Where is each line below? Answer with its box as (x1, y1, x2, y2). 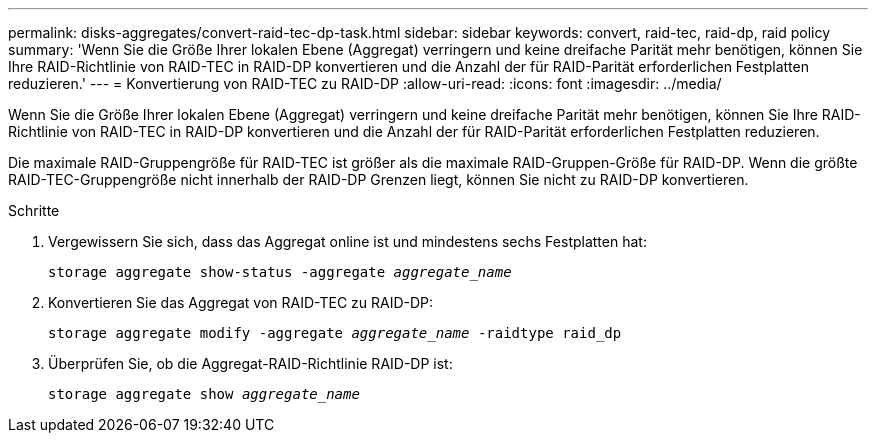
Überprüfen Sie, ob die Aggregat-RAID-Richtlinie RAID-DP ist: (48, 355, 453, 372)
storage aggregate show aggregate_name (48, 386, 360, 402)
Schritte (8, 202, 60, 219)
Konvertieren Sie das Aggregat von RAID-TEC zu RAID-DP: (48, 294, 434, 311)
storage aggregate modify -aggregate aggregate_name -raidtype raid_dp (48, 325, 622, 341)
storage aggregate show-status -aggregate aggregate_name (48, 264, 512, 280)
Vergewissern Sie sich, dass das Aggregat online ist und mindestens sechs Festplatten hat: (48, 233, 647, 250)
